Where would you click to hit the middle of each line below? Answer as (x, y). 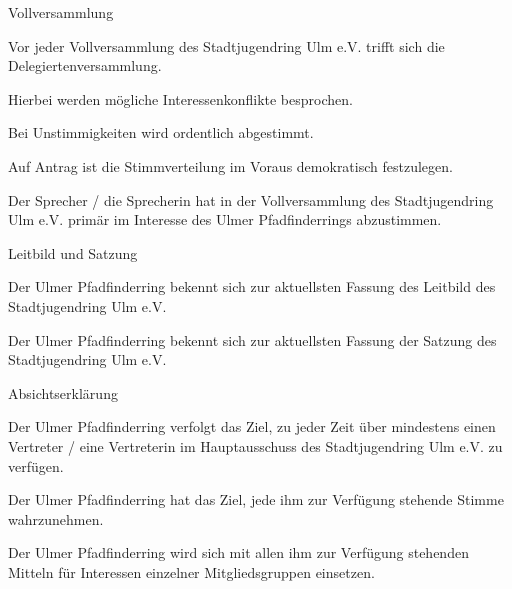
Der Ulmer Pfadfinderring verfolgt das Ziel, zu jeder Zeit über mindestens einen (252, 426)
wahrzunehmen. (56, 518)
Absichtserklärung (63, 392)
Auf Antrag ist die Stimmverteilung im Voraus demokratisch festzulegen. (230, 165)
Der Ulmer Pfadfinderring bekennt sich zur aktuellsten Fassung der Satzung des (252, 339)
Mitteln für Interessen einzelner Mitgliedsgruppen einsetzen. (191, 571)
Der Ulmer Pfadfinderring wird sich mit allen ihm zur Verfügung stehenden (238, 552)
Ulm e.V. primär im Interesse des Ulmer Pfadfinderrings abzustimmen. (225, 219)
